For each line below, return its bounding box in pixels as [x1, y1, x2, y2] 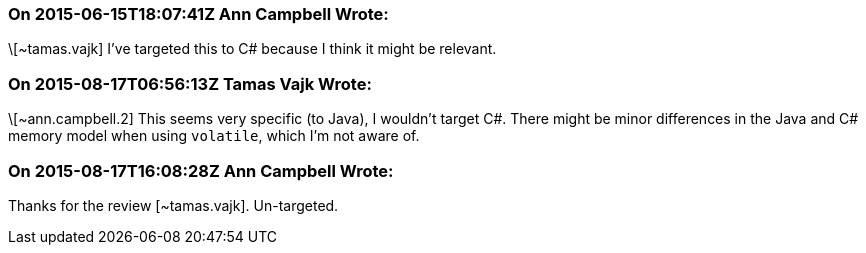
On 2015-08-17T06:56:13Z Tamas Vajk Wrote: [8, 73, 372, 94]
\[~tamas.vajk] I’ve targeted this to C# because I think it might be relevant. [8, 40, 497, 58]
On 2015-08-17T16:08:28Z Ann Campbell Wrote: [8, 160, 394, 181]
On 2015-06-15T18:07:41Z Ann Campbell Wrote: [8, 4, 389, 24]
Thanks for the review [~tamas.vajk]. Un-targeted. [8, 196, 339, 214]
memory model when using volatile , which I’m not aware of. [8, 127, 420, 145]
